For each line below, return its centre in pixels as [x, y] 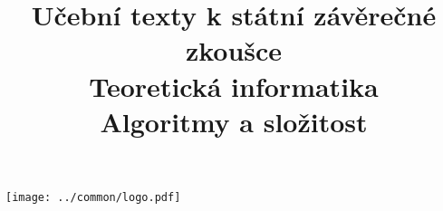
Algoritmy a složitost [234, 121]
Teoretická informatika [234, 86]
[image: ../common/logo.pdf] [93, 197]
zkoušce [234, 50]
